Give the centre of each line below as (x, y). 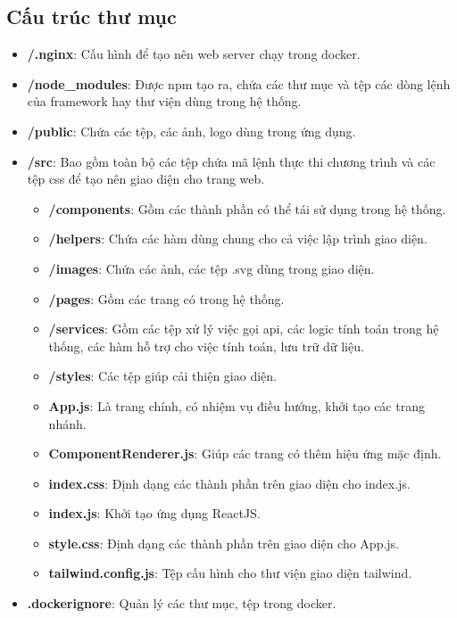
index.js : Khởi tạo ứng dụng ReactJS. (154, 513)
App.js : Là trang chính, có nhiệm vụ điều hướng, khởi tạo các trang (237, 405)
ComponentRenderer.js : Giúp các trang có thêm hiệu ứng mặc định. (245, 453)
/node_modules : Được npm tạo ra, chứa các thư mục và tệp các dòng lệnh (239, 83)
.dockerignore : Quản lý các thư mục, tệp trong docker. (182, 603)
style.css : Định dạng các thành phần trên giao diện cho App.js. (224, 543)
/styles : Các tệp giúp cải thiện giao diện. (162, 376)
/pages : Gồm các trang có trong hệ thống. (166, 298)
